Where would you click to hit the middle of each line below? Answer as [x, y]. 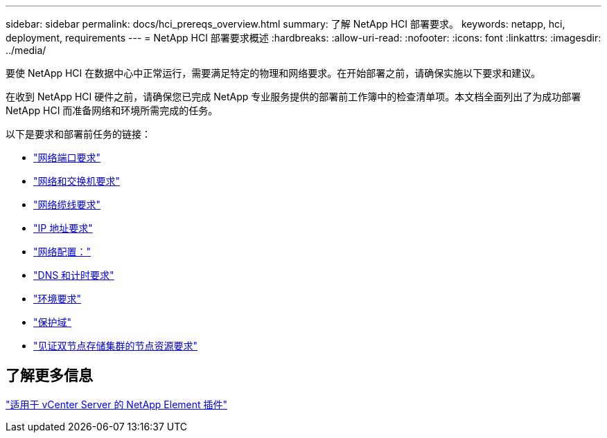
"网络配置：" [62, 252]
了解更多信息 [49, 376]
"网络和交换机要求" [77, 181]
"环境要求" [58, 299]
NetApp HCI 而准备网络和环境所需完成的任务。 [112, 110]
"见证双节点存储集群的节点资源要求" [116, 346]
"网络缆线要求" [67, 204]
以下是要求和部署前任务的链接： [78, 134]
